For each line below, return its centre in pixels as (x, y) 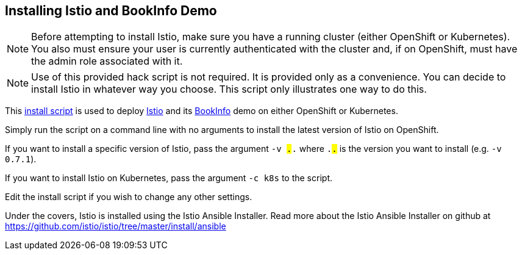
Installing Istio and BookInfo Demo (111, 11)
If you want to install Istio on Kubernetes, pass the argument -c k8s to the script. (169, 178)
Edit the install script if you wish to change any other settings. (129, 197)
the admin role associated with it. (107, 61)
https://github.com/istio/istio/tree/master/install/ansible (116, 226)
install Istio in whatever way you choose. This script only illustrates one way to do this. (229, 89)
